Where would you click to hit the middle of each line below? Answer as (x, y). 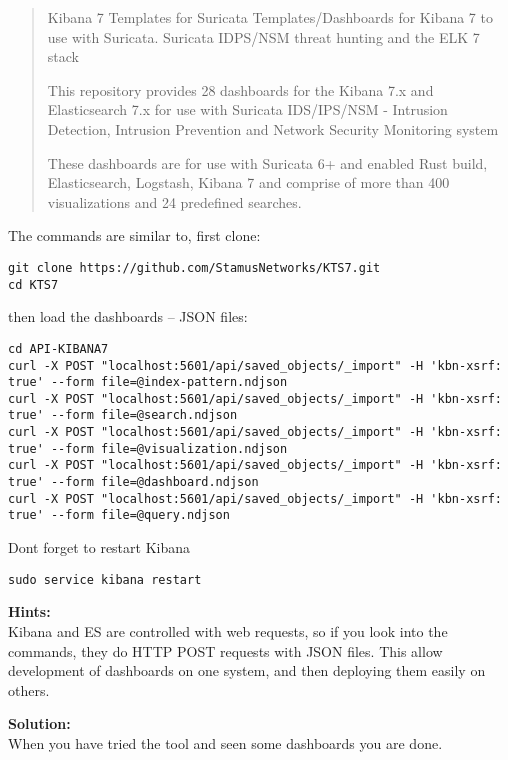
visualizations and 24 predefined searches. (174, 201)
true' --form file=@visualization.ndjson (148, 448)
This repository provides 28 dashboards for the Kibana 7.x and (240, 89)
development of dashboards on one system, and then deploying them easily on (247, 670)
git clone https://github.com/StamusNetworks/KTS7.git (194, 267)
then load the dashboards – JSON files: (128, 316)
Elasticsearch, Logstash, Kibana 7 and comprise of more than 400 (248, 182)
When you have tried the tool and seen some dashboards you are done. (225, 742)
